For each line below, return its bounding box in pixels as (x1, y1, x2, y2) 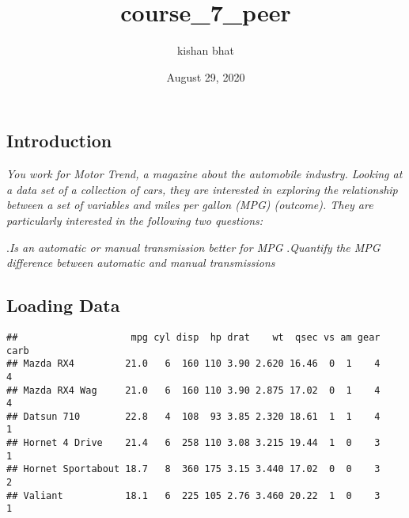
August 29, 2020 (166, 68, 245, 85)
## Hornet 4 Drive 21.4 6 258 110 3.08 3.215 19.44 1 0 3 (6, 437, 381, 449)
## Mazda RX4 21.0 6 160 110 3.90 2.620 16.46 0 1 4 (6, 358, 381, 370)
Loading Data (6, 293, 120, 318)
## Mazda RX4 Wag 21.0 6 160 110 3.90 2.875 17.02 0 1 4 (6, 384, 381, 396)
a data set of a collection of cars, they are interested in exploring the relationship (6, 181, 398, 197)
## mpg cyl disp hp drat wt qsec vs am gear (6, 331, 381, 343)
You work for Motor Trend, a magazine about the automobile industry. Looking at (6, 166, 403, 182)
